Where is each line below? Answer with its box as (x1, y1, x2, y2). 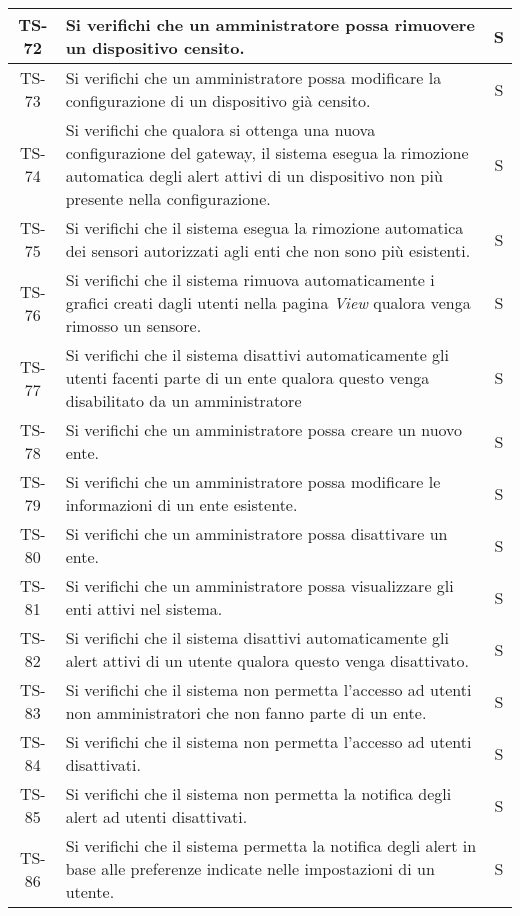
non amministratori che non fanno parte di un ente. (65, 701, 427, 724)
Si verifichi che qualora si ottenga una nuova (65, 118, 376, 141)
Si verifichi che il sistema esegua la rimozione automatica (65, 216, 464, 239)
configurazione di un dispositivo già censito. (65, 89, 371, 112)
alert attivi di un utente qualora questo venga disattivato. (65, 649, 470, 672)
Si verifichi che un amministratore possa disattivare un (65, 522, 448, 545)
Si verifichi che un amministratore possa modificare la (65, 66, 442, 89)
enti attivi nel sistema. (65, 597, 223, 620)
